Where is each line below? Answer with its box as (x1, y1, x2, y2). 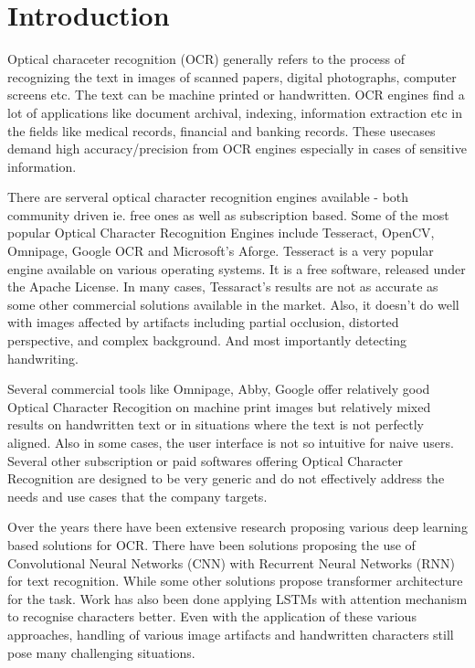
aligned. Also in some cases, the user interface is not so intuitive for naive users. (7, 433, 454, 451)
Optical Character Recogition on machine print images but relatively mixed (7, 397, 431, 416)
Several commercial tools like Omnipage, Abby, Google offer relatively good (7, 379, 430, 398)
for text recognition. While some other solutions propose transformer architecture (7, 571, 463, 590)
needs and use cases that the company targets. (7, 486, 268, 505)
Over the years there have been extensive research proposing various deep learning (7, 517, 468, 536)
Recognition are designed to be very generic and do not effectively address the (7, 469, 445, 488)
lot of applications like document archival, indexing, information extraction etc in (7, 102, 463, 122)
